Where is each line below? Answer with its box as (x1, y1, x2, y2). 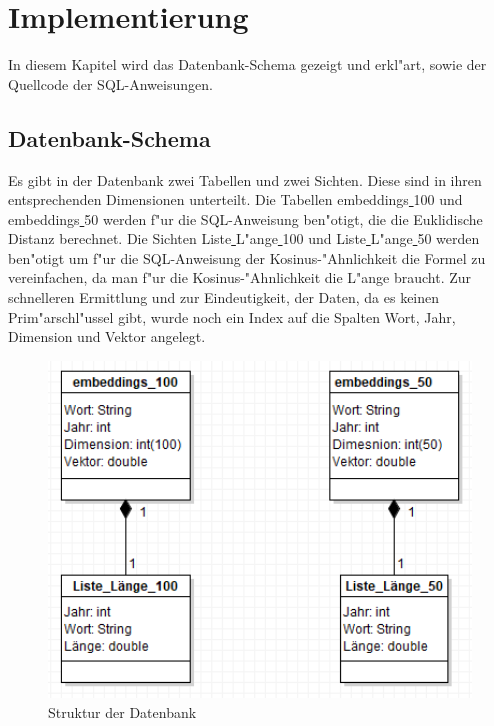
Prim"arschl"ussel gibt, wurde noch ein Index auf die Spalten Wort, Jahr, (8, 306, 456, 327)
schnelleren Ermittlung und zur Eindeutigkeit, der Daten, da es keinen (8, 287, 440, 308)
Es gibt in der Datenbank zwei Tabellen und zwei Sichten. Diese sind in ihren (8, 169, 482, 190)
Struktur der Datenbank (48, 701, 197, 722)
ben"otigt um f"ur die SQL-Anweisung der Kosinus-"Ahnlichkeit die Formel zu (8, 247, 486, 268)
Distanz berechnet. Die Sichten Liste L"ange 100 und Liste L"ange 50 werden (8, 228, 480, 249)
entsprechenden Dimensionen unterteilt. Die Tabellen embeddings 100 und (8, 189, 463, 210)
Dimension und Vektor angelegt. (8, 326, 206, 347)
